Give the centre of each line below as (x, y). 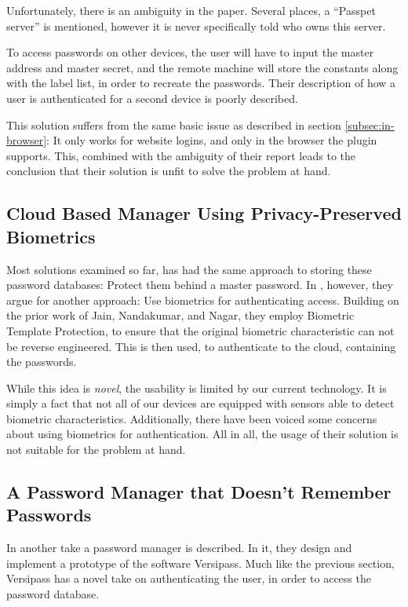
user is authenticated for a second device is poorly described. (152, 98)
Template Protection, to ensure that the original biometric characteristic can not (200, 330)
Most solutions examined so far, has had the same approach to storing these (189, 269)
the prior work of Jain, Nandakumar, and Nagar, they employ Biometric (180, 315)
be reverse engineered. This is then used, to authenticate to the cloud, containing (201, 346)
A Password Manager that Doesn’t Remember (199, 492)
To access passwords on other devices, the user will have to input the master (190, 52)
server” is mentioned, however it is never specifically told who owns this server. (196, 26)
